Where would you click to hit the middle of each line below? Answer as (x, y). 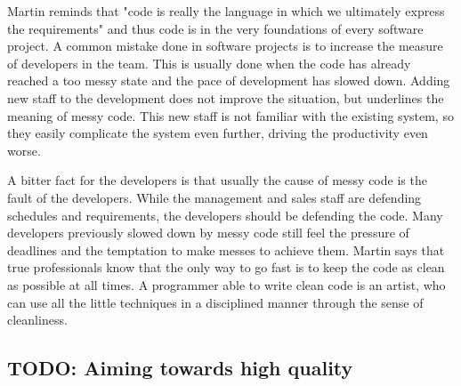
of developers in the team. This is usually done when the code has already (209, 63)
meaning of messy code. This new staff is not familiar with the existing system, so (230, 115)
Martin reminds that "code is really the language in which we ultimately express (226, 11)
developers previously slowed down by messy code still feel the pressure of (208, 233)
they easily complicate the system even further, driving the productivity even (218, 133)
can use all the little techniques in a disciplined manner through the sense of (215, 302)
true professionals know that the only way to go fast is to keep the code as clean (226, 267)
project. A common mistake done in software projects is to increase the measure (225, 46)
